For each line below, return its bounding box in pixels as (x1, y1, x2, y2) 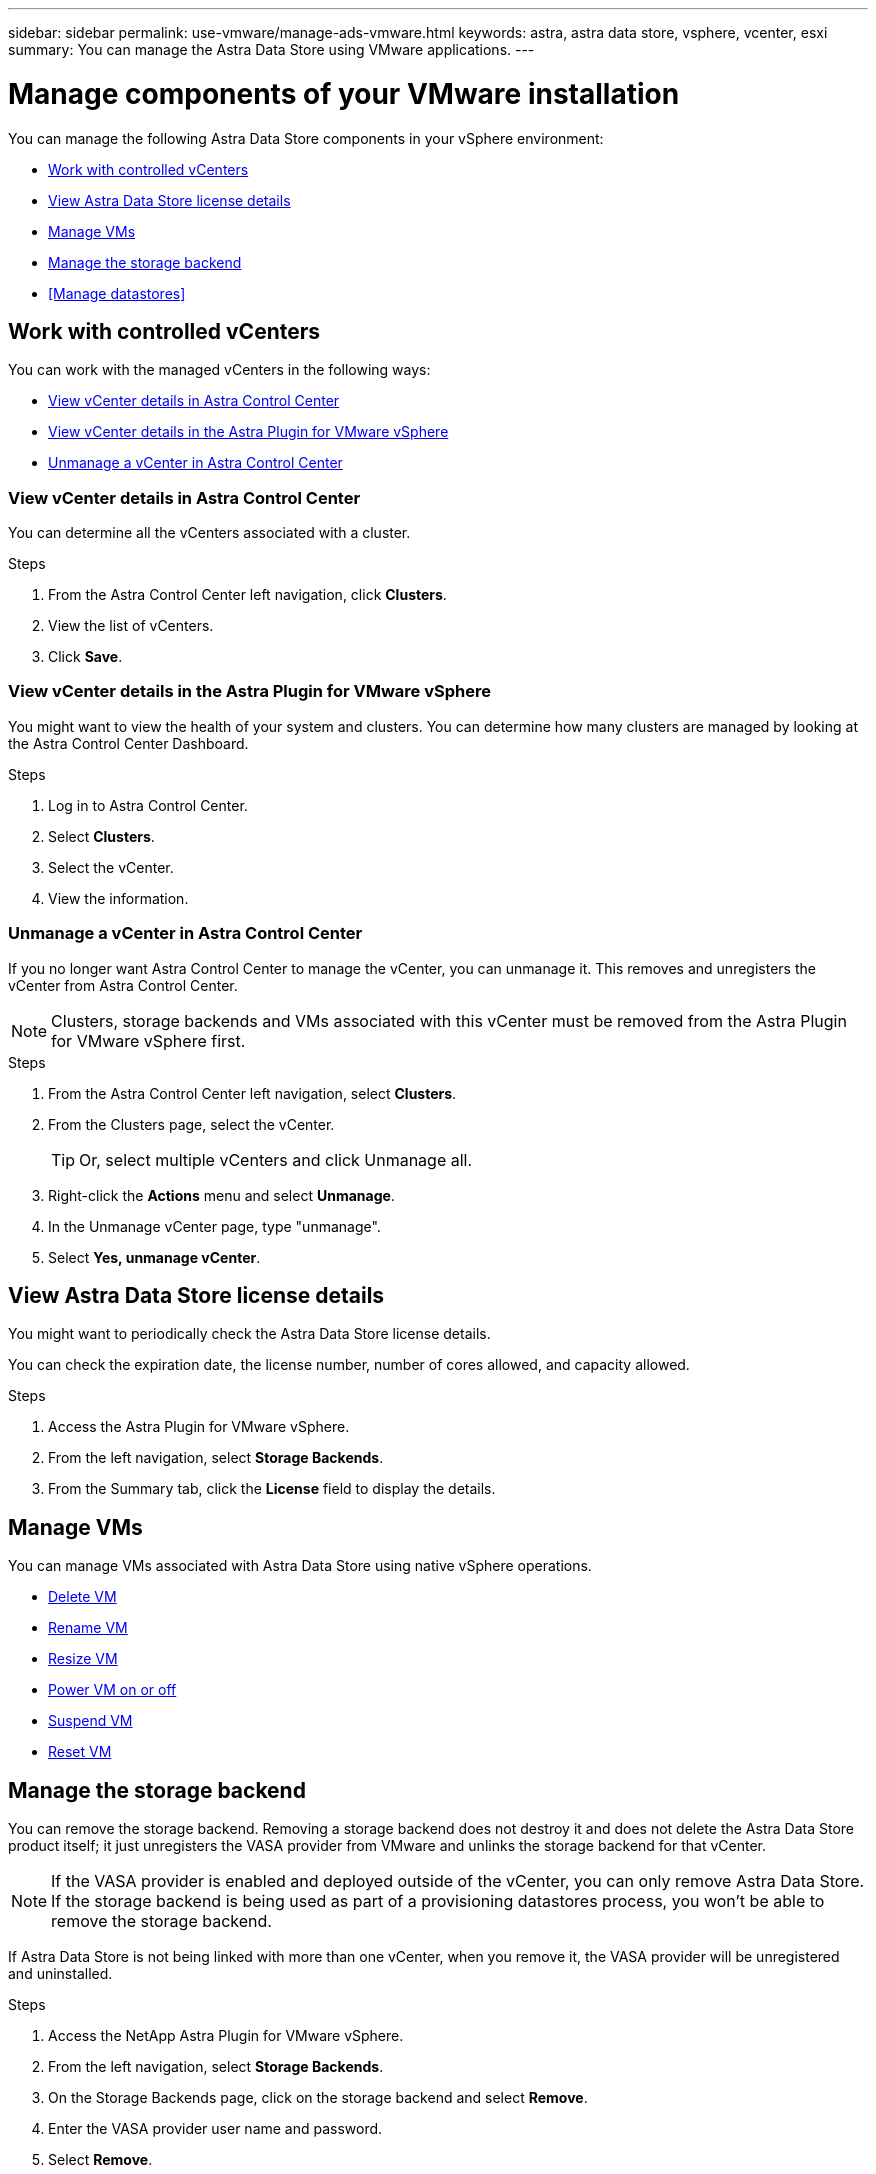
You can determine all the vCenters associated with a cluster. (8, 524, 411, 542)
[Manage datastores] (48, 284, 186, 302)
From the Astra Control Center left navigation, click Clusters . (48, 586, 447, 604)
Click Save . (48, 648, 123, 666)
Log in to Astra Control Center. (48, 796, 248, 814)
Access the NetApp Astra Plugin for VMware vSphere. (48, 2027, 404, 2045)
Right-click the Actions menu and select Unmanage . (48, 1186, 395, 1204)
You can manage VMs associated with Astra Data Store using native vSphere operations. (8, 1557, 592, 1575)
